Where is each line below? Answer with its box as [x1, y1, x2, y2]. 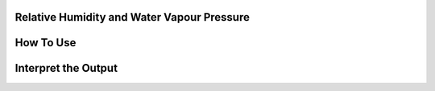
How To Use [14, 36, 77, 49]
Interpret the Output [14, 61, 118, 75]
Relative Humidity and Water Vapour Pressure [14, 10, 250, 24]
